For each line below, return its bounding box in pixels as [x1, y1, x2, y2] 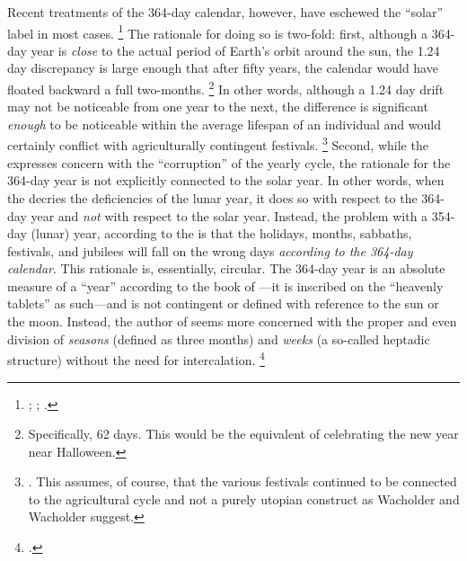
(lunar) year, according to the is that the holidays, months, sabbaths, [31, 224, 412, 243]
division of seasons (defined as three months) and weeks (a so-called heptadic [7, 329, 430, 348]
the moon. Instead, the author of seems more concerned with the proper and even [7, 312, 457, 331]
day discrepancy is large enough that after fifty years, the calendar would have [7, 58, 438, 77]
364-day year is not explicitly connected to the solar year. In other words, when [7, 171, 445, 190]
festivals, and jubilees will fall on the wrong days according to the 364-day [7, 241, 413, 260]
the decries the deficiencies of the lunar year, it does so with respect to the [7, 188, 418, 207]
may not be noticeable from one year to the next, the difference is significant [7, 97, 428, 116]
